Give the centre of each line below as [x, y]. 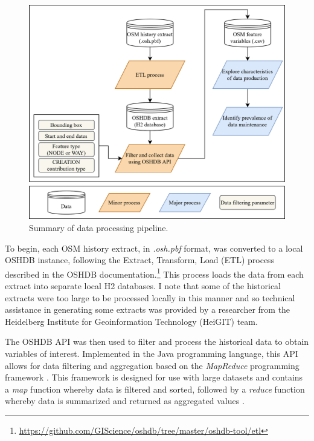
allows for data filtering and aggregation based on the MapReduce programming [152, 365]
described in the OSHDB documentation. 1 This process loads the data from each [154, 273]
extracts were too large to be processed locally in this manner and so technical [150, 297]
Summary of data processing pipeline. [99, 228]
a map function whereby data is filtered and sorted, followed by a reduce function [155, 389]
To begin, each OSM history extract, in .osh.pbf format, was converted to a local [154, 248]
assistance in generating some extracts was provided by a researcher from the [148, 309]
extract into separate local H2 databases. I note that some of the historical [143, 286]
